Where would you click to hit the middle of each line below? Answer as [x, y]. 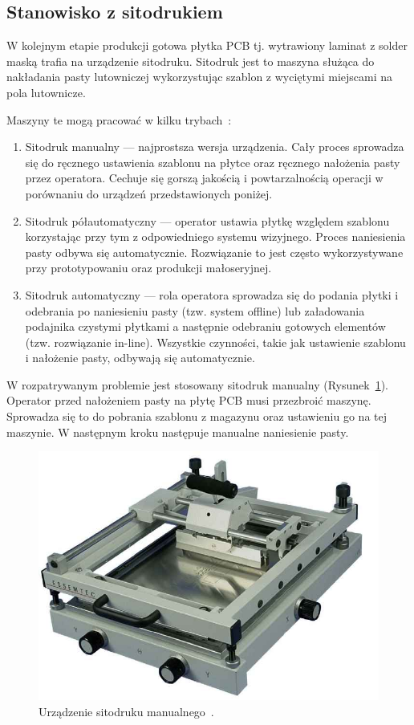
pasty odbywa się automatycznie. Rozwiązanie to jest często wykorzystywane [214, 252]
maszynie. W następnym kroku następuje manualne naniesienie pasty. [178, 432]
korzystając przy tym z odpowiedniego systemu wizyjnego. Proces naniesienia [215, 236]
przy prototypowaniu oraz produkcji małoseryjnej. [148, 268]
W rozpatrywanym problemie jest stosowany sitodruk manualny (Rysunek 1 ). [197, 384]
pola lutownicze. [46, 92]
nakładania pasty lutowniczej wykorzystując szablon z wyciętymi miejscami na [200, 77]
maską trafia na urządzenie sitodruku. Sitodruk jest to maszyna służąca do [191, 61]
